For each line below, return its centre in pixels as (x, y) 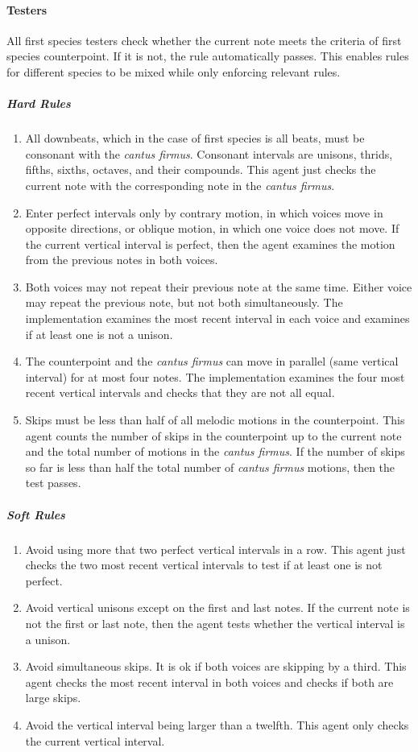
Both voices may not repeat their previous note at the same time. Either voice (219, 286)
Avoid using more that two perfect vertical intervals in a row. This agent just (215, 549)
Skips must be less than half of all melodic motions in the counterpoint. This (215, 420)
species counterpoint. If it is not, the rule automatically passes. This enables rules (208, 56)
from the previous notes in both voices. (122, 260)
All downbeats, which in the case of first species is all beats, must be (195, 138)
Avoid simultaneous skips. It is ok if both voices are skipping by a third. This (216, 666)
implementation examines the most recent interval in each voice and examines (217, 318)
